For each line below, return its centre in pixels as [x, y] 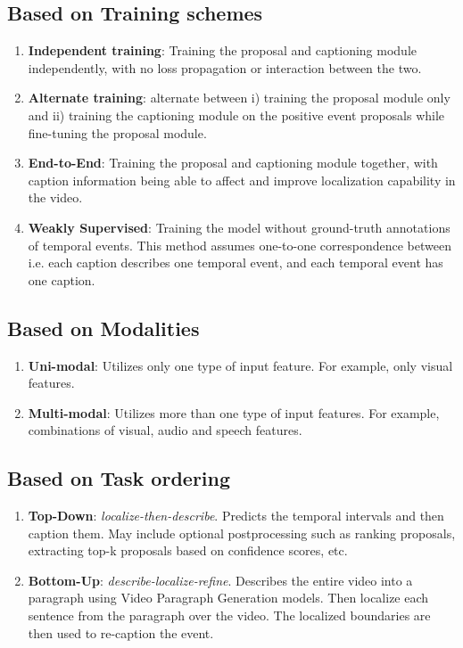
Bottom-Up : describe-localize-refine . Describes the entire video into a [220, 580]
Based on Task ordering [119, 478]
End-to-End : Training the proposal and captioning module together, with [233, 163]
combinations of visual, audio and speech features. [165, 430]
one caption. [62, 279]
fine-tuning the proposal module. [117, 132]
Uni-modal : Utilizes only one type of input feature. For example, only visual [240, 365]
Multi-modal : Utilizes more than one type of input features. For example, [234, 412]
